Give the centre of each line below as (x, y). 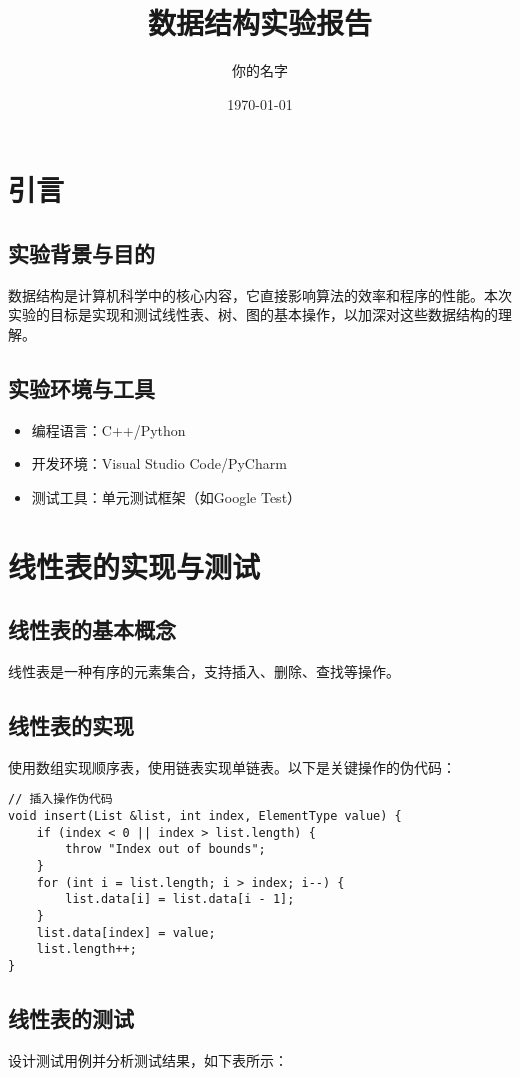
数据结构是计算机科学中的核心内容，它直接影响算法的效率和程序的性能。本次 (260, 294)
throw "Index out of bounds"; (165, 849)
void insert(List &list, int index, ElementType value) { (205, 816)
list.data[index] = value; (126, 932)
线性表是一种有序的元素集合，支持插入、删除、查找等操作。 (204, 671)
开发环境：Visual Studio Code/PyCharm (159, 463)
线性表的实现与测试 (134, 565)
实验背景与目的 (81, 252)
